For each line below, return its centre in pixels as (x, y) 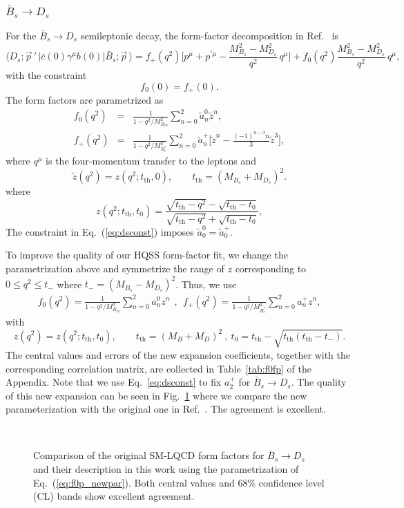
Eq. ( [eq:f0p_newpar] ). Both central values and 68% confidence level (179, 482)
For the (21, 35)
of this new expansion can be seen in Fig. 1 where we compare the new (156, 395)
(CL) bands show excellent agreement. (114, 496)
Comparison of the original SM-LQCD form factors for (149, 455)
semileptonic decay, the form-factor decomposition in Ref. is (210, 35)
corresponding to (271, 268)
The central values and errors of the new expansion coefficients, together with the (178, 354)
